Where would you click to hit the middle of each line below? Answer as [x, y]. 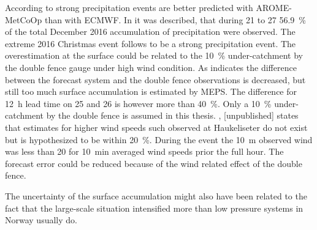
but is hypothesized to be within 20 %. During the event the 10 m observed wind [159, 139]
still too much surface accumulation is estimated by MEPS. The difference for [151, 91]
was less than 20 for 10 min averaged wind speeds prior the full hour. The [144, 151]
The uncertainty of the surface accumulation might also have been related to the [156, 195]
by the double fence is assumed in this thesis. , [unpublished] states [172, 115]
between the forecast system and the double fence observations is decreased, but [155, 79]
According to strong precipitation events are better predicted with [129, 7]
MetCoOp [24, 19]
